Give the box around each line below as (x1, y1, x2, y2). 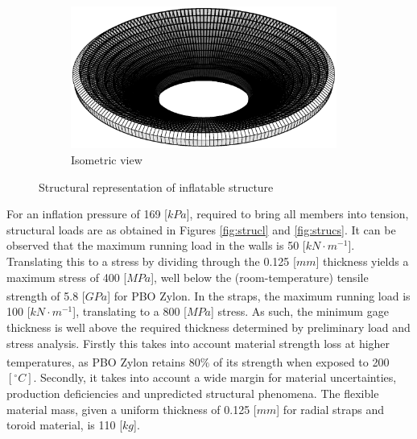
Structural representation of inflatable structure (39, 178, 274, 195)
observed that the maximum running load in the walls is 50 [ (6, 237, 306, 254)
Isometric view (71, 151, 142, 168)
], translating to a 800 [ (72, 303, 187, 320)
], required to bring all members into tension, (186, 205, 409, 222)
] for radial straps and (276, 400, 384, 417)
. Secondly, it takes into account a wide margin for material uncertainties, (33, 369, 397, 386)
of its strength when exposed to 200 (213, 353, 390, 370)
